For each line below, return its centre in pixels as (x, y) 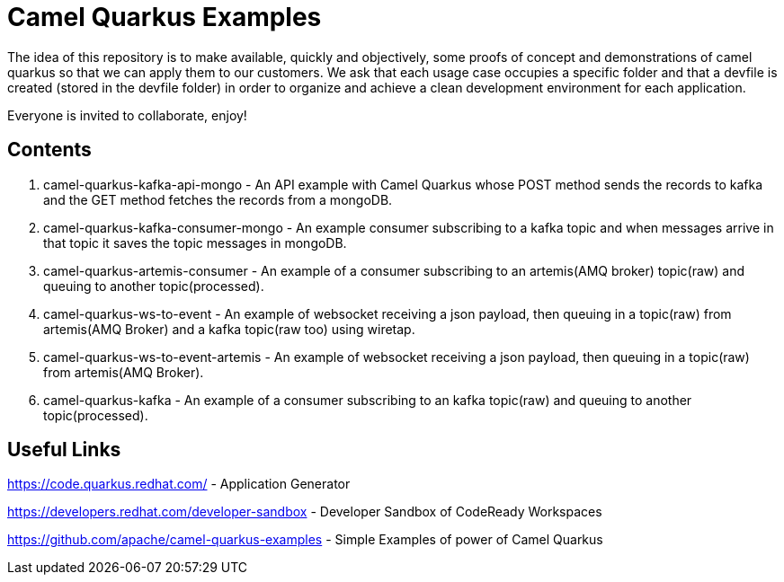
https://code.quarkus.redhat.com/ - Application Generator (179, 484)
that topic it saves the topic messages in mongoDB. (195, 242)
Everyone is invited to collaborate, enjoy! (127, 115)
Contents (49, 150)
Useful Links (64, 450)
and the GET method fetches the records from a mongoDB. (218, 199)
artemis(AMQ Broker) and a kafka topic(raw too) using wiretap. (229, 329)
